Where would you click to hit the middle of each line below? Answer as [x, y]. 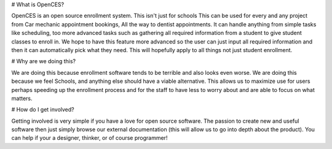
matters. [22, 98]
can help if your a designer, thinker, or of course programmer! [89, 138]
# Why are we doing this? [44, 61]
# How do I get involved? [43, 110]
